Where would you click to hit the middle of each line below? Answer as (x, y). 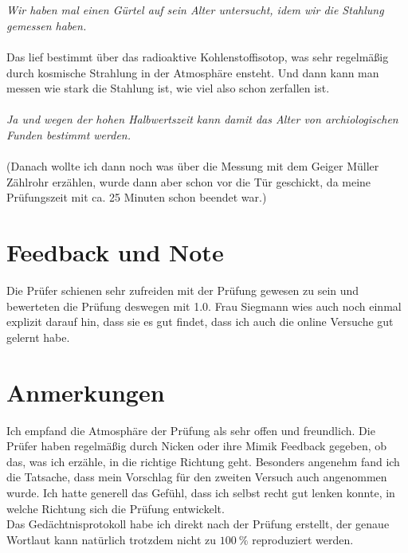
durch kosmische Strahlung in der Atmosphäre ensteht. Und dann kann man (193, 72)
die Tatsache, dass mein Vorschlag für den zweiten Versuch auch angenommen (197, 477)
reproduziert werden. (303, 539)
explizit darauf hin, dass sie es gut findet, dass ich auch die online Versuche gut (200, 322)
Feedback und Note (115, 252)
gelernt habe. (38, 337)
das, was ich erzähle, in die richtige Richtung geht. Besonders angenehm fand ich (203, 461)
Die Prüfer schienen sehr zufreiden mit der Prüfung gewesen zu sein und (183, 290)
